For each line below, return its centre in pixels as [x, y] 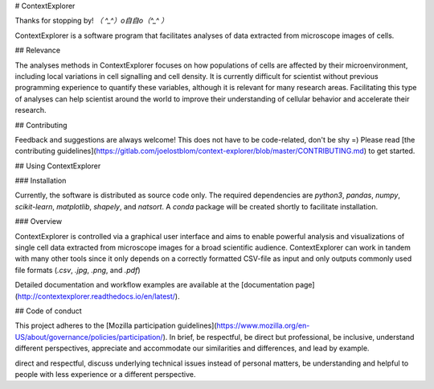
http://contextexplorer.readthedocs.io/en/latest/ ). [98, 296]
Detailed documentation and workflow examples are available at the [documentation [154, 285]
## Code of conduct [48, 311]
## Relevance [38, 50]
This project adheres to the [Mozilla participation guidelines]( [116, 325]
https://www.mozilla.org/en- [263, 325]
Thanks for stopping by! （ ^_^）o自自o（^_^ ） [92, 21]
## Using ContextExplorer [58, 166]
